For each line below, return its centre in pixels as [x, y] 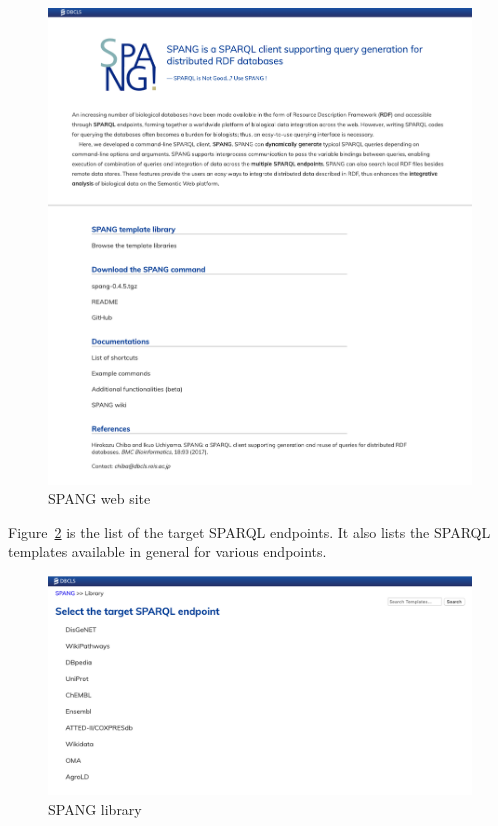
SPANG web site [99, 498]
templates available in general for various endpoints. [167, 551]
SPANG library [95, 809]
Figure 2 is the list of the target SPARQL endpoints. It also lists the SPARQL [249, 531]
